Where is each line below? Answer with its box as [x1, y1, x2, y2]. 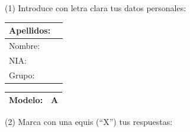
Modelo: [9, 94, 43, 106]
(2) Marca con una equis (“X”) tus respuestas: [5, 115, 173, 128]
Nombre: [9, 39, 40, 51]
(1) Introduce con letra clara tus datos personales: [5, 2, 186, 14]
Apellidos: [9, 24, 51, 37]
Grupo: [9, 68, 35, 81]
